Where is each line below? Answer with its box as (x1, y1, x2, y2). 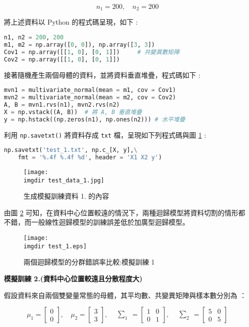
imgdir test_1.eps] (24, 242, 87, 250)
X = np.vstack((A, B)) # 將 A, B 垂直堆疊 (4, 108, 142, 116)
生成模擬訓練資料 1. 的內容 (24, 191, 109, 201)
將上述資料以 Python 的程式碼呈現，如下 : (4, 17, 138, 27)
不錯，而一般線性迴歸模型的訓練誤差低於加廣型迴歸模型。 (4, 217, 189, 227)
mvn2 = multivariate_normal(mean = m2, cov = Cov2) (4, 94, 176, 101)
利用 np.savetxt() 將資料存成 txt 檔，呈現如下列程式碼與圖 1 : (4, 129, 206, 140)
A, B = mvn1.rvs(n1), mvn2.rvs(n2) (4, 101, 120, 108)
